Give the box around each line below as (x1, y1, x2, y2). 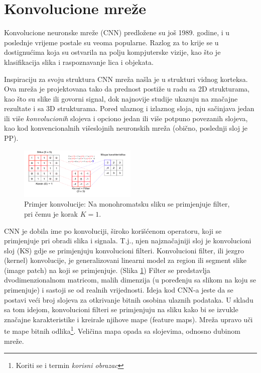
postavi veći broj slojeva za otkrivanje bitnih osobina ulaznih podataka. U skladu (4, 294, 253, 305)
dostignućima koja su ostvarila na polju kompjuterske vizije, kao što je (4, 47, 221, 57)
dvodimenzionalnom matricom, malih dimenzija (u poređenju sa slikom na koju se (4, 274, 256, 285)
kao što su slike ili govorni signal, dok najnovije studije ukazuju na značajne (4, 93, 238, 104)
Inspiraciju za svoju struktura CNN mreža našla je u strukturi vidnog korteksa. (4, 73, 248, 84)
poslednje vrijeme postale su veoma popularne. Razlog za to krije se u (4, 37, 219, 47)
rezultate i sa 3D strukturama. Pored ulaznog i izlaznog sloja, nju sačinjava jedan (4, 103, 254, 114)
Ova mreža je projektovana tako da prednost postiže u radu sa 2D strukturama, (4, 83, 250, 94)
